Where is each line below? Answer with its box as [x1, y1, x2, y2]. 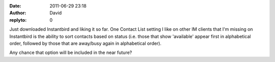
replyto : [9, 17, 27, 23]
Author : [9, 10, 26, 16]
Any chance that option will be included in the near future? [9, 49, 132, 55]
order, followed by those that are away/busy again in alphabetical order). [9, 40, 161, 46]
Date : [9, 3, 21, 9]
